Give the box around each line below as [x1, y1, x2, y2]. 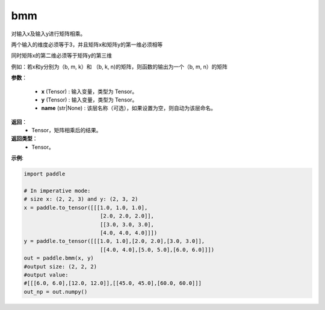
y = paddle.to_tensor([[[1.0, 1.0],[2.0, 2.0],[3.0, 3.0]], [23, 238, 205, 245]
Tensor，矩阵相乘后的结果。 [31, 127, 102, 134]
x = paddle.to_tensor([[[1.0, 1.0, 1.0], [23, 204, 148, 211]
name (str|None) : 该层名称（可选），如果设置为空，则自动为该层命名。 [41, 105, 217, 112]
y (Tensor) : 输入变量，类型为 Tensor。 [41, 96, 138, 103]
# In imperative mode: [23, 187, 91, 194]
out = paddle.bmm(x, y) [23, 255, 94, 261]
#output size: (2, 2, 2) [23, 263, 97, 270]
